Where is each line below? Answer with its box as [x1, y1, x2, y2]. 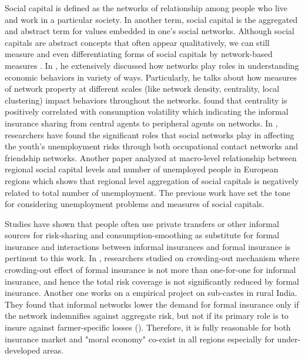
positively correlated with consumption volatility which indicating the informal [5, 105, 289, 118]
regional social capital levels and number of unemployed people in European [5, 163, 279, 175]
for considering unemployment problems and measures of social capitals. [5, 198, 264, 210]
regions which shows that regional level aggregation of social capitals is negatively [5, 174, 299, 186]
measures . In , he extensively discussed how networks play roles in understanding [5, 59, 299, 71]
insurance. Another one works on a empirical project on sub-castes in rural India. [5, 286, 297, 299]
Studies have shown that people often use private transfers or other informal [5, 217, 279, 229]
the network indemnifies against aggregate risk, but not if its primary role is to [5, 309, 289, 322]
